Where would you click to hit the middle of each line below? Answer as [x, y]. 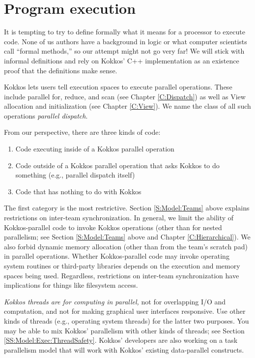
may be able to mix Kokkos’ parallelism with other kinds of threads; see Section [124, 330]
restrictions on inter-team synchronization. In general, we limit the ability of [119, 218]
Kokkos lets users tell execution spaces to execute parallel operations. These [118, 87]
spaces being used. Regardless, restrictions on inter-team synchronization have [122, 275]
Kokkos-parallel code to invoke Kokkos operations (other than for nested [113, 227]
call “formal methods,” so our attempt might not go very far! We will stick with [124, 51]
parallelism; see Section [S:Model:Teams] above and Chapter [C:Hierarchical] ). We [127, 237]
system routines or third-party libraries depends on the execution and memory [122, 266]
